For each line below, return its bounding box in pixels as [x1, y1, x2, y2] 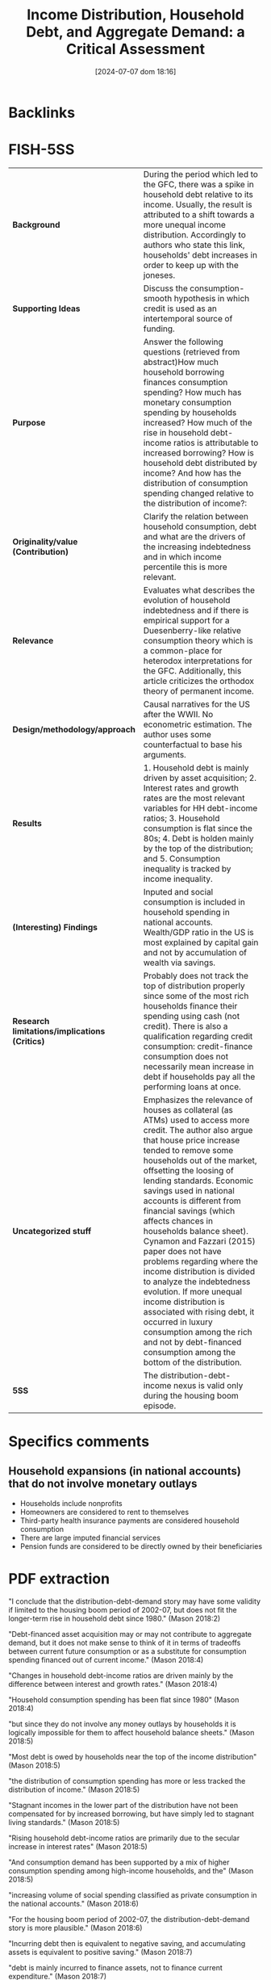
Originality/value [12, 535, 78, 547]
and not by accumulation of [143, 946, 248, 958]
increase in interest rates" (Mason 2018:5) [8, 1841, 148, 1851]
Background [12, 219, 60, 230]
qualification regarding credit [143, 1030, 253, 1042]
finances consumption [143, 376, 228, 388]
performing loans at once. [143, 1080, 242, 1092]
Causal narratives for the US [143, 698, 250, 710]
